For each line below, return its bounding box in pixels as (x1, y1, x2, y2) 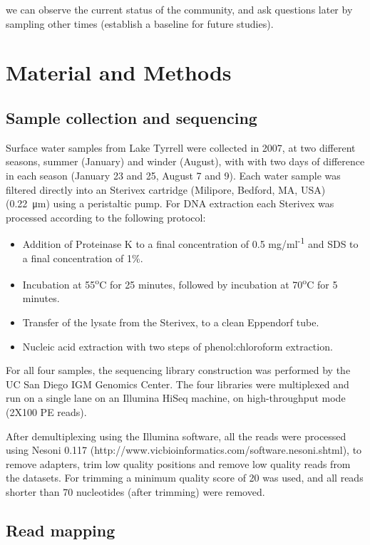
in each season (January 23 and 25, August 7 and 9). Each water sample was (6, 167, 341, 182)
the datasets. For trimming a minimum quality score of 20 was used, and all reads (6, 470, 364, 485)
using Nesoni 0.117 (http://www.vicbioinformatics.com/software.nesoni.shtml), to (6, 442, 362, 457)
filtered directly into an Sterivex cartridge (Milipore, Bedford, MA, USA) (6, 182, 326, 197)
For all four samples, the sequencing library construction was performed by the (6, 363, 351, 378)
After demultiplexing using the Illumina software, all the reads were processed (6, 428, 346, 443)
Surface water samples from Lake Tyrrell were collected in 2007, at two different (6, 140, 356, 155)
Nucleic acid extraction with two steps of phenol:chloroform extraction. (22, 338, 333, 353)
